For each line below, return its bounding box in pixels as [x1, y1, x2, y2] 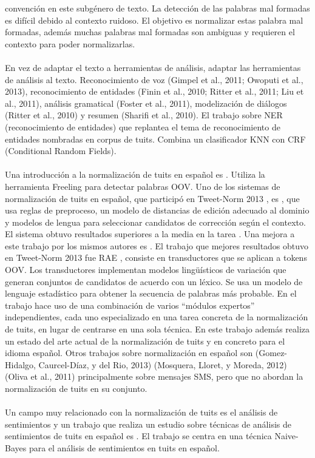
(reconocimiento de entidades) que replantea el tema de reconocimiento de [5, 120, 280, 133]
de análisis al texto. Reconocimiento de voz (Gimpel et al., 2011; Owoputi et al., [5, 73, 303, 86]
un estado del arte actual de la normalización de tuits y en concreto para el [5, 334, 285, 347]
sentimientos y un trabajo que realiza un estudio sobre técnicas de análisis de [5, 417, 291, 430]
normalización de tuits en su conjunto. [5, 382, 147, 394]
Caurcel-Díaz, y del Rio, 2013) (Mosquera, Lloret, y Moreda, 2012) [38, 358, 287, 371]
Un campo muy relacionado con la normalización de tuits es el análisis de [5, 406, 278, 419]
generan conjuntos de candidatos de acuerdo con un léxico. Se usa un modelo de [5, 275, 303, 288]
